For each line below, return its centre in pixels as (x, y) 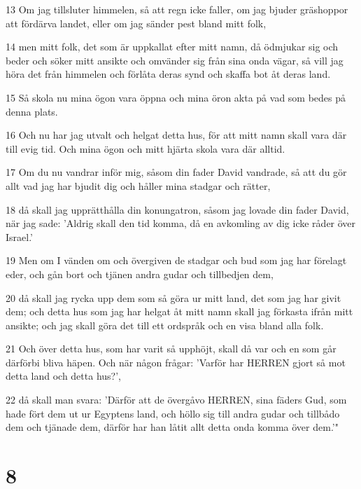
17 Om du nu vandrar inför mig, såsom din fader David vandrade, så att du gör (176, 172)
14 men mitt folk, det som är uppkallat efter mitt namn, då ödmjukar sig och (172, 47)
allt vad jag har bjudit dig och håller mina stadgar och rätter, (138, 185)
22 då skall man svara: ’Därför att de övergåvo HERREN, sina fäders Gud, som (176, 400)
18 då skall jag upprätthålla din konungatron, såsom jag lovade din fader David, (177, 209)
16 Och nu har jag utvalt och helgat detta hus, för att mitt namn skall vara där (176, 135)
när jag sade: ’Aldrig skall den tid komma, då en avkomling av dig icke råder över (181, 223)
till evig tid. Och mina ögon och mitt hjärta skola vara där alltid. (146, 148)
